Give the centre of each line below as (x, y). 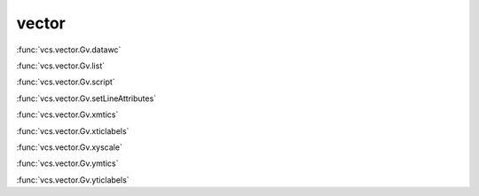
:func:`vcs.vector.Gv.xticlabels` (73, 131)
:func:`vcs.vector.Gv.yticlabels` (73, 180)
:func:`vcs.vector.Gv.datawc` (69, 50)
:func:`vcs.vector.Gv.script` (66, 82)
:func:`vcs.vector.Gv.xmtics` (67, 114)
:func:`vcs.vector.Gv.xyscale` (70, 147)
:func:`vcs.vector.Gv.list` (61, 66)
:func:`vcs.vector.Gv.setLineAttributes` (86, 98)
